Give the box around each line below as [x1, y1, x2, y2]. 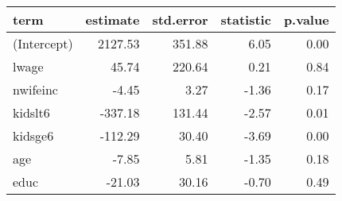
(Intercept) [13, 34, 73, 52]
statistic [220, 10, 271, 29]
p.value [283, 10, 329, 29]
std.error [152, 10, 208, 29]
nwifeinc [13, 80, 58, 99]
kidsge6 [13, 126, 54, 145]
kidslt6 [13, 103, 50, 122]
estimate [85, 10, 140, 29]
